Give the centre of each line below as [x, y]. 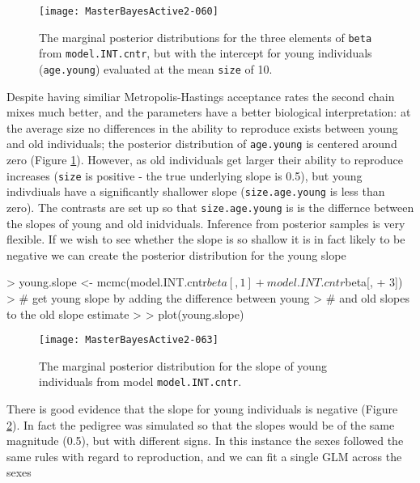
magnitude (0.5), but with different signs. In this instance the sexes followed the [205, 441]
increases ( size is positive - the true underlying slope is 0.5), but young [185, 175]
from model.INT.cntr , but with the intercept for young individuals [206, 53]
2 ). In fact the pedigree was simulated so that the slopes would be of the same [201, 424]
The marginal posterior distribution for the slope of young [183, 365]
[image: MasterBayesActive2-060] [129, 11]
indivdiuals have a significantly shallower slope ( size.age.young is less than [196, 191]
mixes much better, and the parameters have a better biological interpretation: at [209, 112]
